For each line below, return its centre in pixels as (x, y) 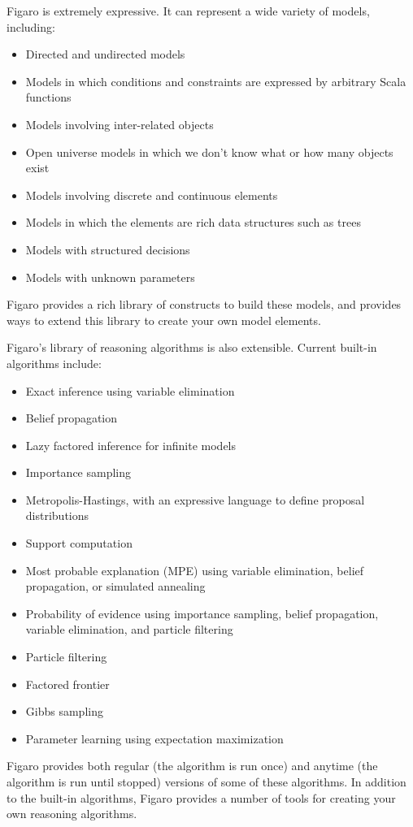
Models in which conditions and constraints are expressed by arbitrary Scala (216, 81)
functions (48, 97)
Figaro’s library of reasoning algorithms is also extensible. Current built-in (192, 347)
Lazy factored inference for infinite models (131, 445)
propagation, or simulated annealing (115, 586)
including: (31, 26)
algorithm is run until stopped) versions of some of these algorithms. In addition (206, 782)
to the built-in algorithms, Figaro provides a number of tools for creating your (201, 797)
